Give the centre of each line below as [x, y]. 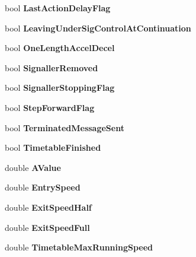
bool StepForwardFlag [50, 107]
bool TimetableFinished [53, 147]
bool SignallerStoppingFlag [60, 88]
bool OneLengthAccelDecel [60, 48]
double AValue [33, 167]
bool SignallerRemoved [52, 67]
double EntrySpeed [43, 187]
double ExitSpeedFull [47, 227]
